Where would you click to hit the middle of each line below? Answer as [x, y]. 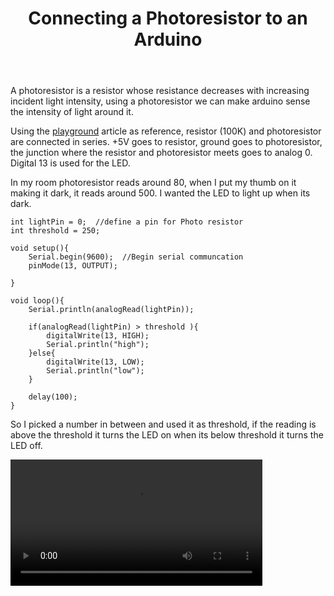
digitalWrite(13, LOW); [95, 362]
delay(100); [53, 397]
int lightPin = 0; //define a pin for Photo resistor [127, 222]
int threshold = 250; [55, 231]
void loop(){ [37, 301]
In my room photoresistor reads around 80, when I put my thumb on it [153, 183]
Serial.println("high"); [98, 345]
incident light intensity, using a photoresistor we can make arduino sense [160, 101]
